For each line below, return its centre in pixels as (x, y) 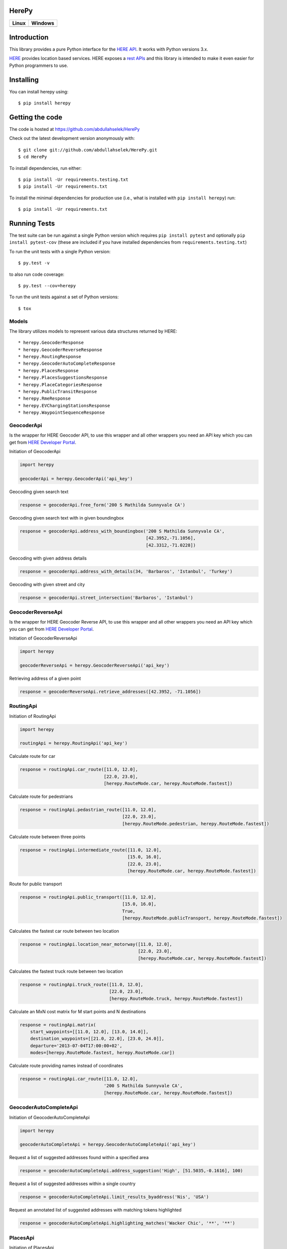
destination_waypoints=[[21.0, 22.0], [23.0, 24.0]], (97, 1039)
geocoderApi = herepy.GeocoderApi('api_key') (76, 479)
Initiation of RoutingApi (33, 716)
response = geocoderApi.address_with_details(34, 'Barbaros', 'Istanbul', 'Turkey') (126, 571)
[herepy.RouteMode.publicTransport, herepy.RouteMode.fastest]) (202, 918)
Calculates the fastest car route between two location (64, 931)
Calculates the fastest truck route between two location (66, 971)
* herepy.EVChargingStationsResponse (64, 405)
